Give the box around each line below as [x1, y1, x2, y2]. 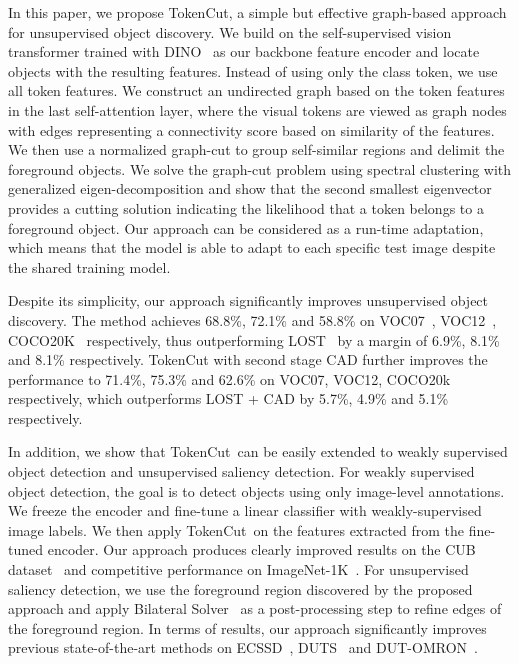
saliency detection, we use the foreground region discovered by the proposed [8, 578, 473, 599]
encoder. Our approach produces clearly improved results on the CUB [47, 539, 476, 560]
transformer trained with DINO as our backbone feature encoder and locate [8, 41, 480, 62]
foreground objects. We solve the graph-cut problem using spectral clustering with [8, 158, 512, 179]
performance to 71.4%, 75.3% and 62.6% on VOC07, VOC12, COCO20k [8, 368, 451, 389]
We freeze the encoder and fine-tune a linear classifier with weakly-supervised [8, 500, 482, 521]
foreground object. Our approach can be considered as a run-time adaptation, [8, 217, 484, 238]
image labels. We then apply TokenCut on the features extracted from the [8, 519, 465, 540]
